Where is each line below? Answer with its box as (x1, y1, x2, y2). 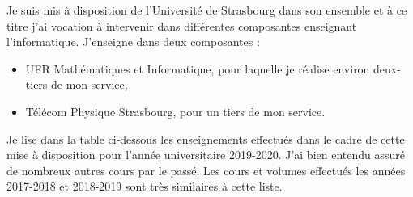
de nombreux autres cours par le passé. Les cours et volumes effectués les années (6, 161, 406, 178)
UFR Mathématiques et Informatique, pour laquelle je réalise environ (25, 60, 370, 77)
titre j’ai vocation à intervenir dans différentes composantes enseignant (6, 17, 357, 34)
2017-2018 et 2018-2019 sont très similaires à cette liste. (6, 178, 283, 195)
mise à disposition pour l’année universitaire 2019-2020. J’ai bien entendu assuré (6, 146, 405, 163)
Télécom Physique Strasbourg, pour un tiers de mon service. (25, 103, 326, 119)
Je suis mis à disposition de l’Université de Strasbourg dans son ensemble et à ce (6, 2, 407, 18)
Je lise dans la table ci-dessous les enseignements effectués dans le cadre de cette (6, 130, 405, 147)
